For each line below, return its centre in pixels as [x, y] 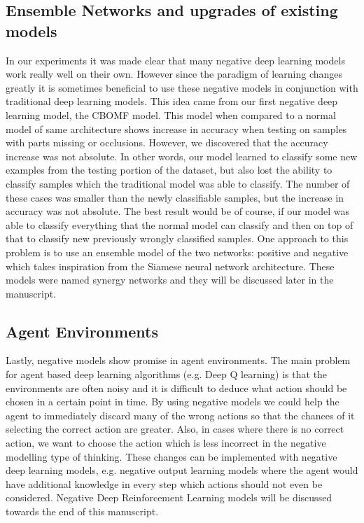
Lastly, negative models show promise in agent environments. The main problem [178, 360]
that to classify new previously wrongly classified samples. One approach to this [177, 238]
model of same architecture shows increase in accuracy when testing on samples [176, 128]
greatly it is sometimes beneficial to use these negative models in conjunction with [182, 87]
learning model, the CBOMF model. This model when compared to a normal [171, 114]
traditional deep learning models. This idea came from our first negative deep [172, 101]
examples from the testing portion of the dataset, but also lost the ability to [169, 170]
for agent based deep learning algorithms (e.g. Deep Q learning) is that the [167, 374]
